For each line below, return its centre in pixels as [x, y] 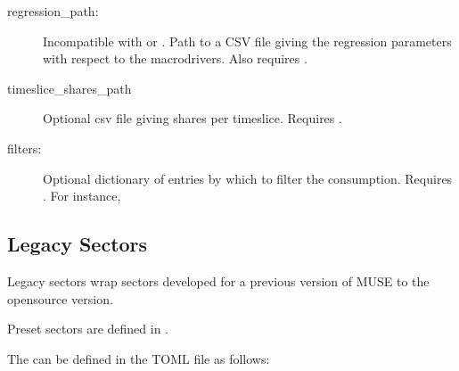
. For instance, [82, 196]
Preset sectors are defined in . [88, 329]
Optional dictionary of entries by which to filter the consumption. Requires [248, 178]
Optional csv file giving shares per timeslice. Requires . [193, 118]
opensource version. [60, 298]
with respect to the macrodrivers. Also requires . [175, 58]
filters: [25, 148]
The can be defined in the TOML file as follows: [139, 358]
